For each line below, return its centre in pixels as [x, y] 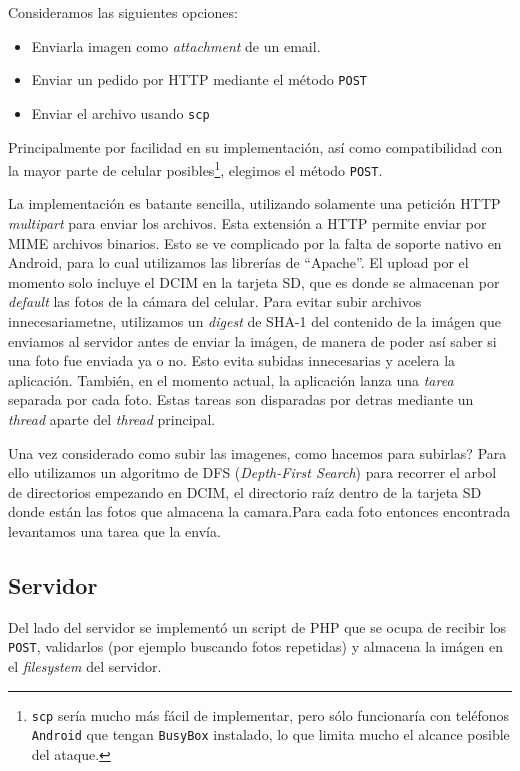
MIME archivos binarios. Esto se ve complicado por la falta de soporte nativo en [255, 242]
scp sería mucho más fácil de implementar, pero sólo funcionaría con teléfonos [270, 714]
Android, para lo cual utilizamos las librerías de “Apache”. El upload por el [238, 262]
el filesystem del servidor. [85, 665]
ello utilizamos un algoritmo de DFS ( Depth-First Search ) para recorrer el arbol [252, 472]
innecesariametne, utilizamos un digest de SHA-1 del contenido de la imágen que [254, 320]
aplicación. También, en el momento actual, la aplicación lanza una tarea [231, 379]
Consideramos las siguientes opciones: [123, 12]
